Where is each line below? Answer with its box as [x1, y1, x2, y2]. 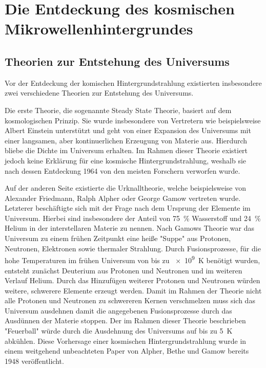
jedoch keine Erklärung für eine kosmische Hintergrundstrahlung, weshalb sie [5, 155, 247, 165]
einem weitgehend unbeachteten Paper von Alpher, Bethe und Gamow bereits [5, 345, 249, 356]
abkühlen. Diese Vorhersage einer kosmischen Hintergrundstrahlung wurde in [5, 335, 247, 346]
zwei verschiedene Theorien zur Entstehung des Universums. [5, 87, 194, 98]
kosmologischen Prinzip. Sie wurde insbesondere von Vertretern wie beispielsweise [5, 115, 261, 125]
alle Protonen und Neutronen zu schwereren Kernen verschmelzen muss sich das [5, 295, 255, 306]
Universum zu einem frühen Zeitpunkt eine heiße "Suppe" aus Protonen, [5, 233, 231, 244]
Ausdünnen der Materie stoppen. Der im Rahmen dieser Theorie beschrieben [5, 315, 246, 326]
